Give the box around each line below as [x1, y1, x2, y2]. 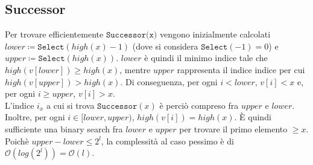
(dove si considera [132, 39, 198, 52]
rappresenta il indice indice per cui [177, 63, 305, 76]
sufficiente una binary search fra [5, 122, 123, 135]
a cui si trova [46, 99, 95, 111]
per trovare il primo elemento [179, 122, 288, 135]
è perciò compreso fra [159, 99, 239, 111]
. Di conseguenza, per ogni [120, 75, 218, 88]
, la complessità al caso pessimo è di [101, 134, 234, 147]
